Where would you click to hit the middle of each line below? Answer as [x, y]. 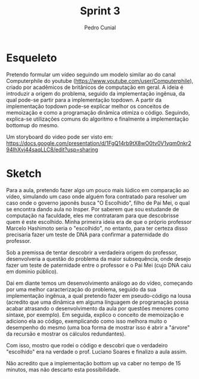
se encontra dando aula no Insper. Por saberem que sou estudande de [93, 209]
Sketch [24, 173]
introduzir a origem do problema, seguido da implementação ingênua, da [96, 93]
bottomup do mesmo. [32, 125]
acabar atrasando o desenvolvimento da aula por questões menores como [97, 308]
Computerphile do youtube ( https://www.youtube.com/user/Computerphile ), [100, 81]
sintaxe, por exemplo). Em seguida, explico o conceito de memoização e [95, 315]
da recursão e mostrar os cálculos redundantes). [66, 334]
